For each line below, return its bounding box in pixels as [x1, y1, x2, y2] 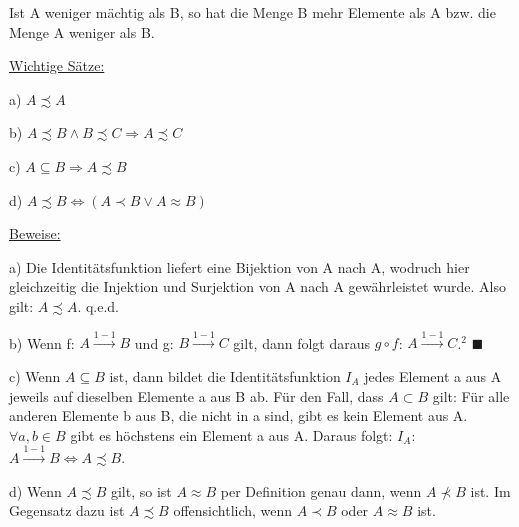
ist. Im [470, 480, 511, 501]
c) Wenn [9, 365, 61, 386]
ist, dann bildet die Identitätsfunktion [109, 365, 341, 386]
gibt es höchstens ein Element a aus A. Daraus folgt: [70, 424, 393, 445]
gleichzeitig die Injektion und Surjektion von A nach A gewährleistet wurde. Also [9, 276, 506, 297]
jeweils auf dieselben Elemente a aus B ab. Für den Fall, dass [9, 385, 384, 406]
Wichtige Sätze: [9, 55, 105, 76]
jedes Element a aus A [364, 365, 502, 386]
